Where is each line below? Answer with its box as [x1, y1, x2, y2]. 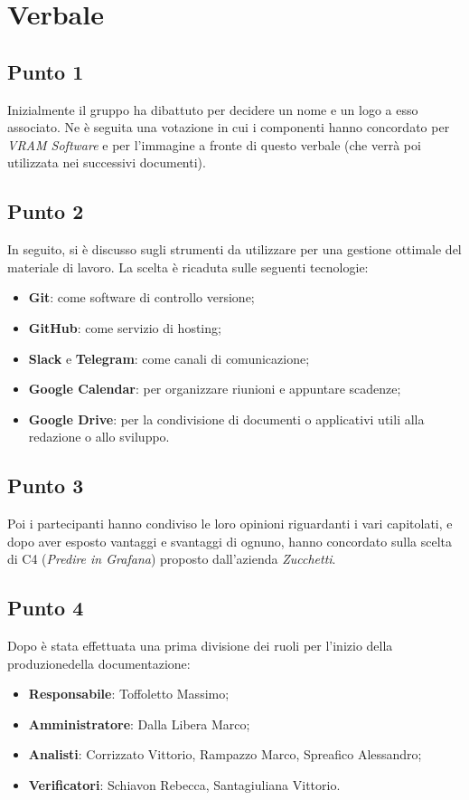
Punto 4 [7, 594, 84, 622]
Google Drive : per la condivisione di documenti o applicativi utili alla [28, 409, 425, 428]
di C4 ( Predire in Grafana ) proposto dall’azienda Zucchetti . [7, 549, 336, 568]
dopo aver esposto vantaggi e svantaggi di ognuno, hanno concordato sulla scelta [7, 531, 453, 550]
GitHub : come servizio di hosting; [28, 318, 221, 337]
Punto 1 [7, 57, 84, 85]
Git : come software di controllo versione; [28, 288, 255, 307]
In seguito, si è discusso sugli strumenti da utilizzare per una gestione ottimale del [7, 240, 462, 259]
